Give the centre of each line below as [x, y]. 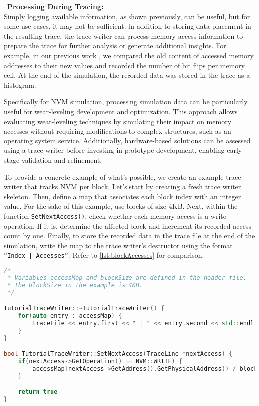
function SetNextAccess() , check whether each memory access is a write [115, 215]
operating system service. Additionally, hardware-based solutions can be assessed [127, 140]
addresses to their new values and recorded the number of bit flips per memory [125, 65]
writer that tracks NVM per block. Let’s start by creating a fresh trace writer [123, 187]
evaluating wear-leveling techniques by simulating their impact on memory [118, 121]
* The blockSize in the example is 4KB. [75, 285]
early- [235, 150]
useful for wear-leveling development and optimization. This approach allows [121, 111]
